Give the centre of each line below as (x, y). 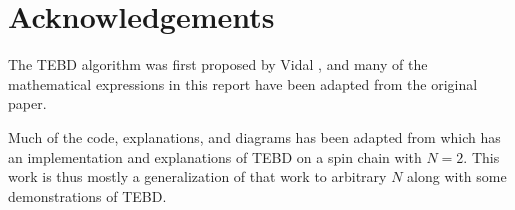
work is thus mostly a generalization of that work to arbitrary (197, 176)
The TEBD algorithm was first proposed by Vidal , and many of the (218, 64)
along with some (457, 176)
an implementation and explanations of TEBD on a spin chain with (215, 156)
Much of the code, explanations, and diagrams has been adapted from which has (254, 136)
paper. (27, 103)
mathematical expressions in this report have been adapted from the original (243, 83)
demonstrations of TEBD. (87, 195)
